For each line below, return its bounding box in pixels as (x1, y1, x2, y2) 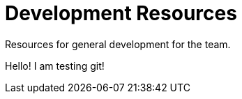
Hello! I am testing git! (5, 59, 105, 72)
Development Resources (5, 1, 237, 25)
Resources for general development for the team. (5, 38, 231, 50)
